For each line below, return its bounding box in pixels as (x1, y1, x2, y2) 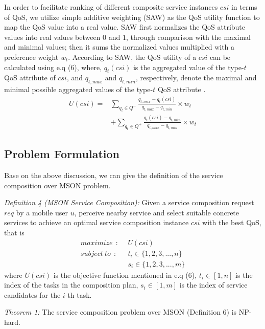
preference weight (4, 51, 59, 62)
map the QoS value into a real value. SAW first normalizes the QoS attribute (4, 21, 246, 32)
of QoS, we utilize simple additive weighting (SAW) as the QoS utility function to (4, 11, 260, 22)
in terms (231, 2, 257, 12)
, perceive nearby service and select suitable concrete (74, 207, 239, 217)
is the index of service (179, 279, 248, 290)
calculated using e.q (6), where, (4, 61, 102, 72)
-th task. (65, 289, 92, 300)
